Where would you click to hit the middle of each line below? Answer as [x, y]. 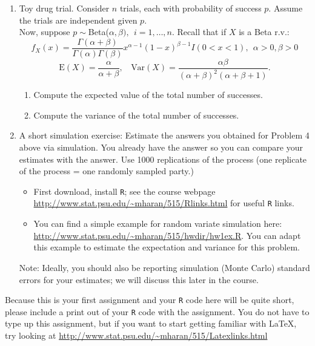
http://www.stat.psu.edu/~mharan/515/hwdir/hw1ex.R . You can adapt [167, 235]
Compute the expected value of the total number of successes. [148, 95]
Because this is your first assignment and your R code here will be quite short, [150, 300]
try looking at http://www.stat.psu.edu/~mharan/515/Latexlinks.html [136, 335]
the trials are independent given [78, 20]
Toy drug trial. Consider [64, 8]
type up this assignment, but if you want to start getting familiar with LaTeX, [151, 323]
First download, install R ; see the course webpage [124, 191]
